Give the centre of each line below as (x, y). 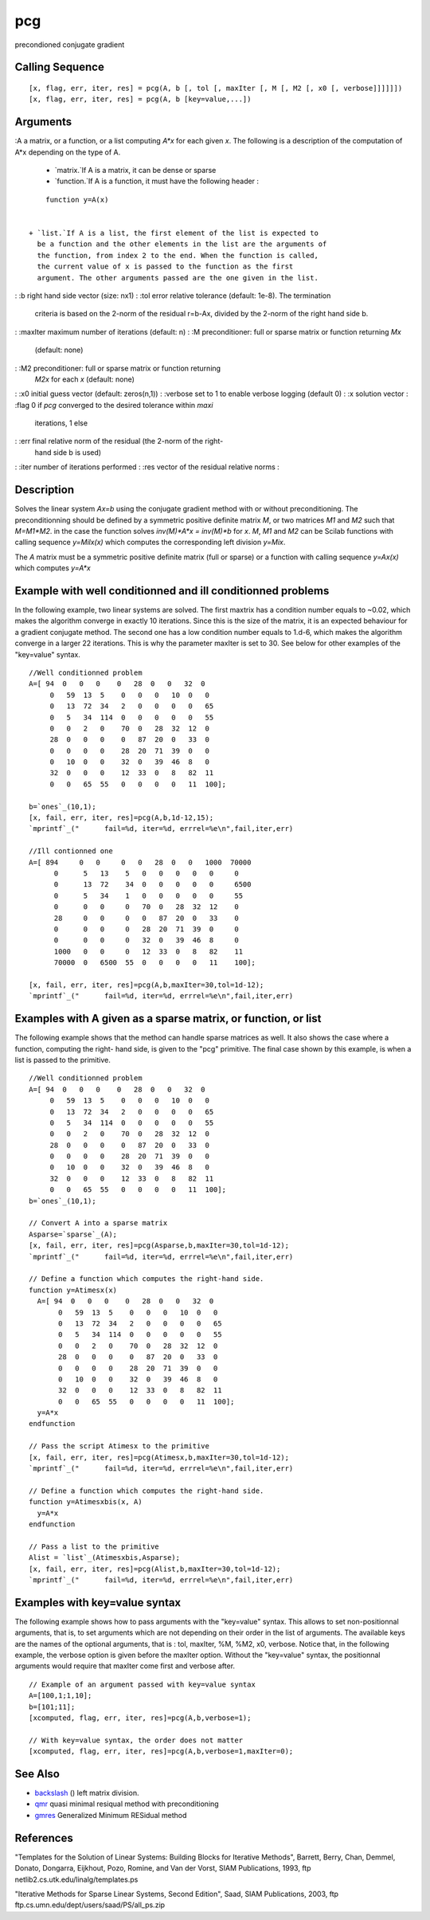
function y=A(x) (77, 200)
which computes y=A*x (53, 568)
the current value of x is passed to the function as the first (165, 266)
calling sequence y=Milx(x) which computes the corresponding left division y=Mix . (150, 543)
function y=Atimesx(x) (73, 1290)
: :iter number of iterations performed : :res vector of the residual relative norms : (147, 467)
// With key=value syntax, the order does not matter (136, 1740)
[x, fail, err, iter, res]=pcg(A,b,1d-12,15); (121, 818)
